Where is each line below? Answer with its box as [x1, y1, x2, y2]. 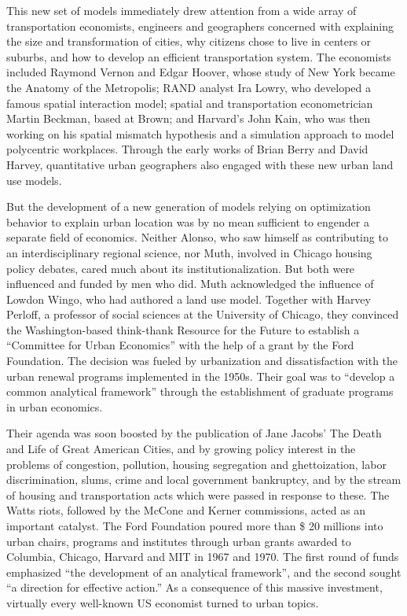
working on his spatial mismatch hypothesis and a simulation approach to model [6, 125, 394, 142]
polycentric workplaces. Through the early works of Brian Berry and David [6, 141, 368, 157]
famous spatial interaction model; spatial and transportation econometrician [6, 94, 373, 111]
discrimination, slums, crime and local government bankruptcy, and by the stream [6, 471, 401, 488]
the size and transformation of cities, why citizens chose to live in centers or [6, 33, 372, 50]
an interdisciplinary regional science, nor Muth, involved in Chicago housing [6, 244, 372, 260]
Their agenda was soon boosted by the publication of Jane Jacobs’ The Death [6, 425, 382, 441]
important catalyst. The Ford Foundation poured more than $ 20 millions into [6, 518, 383, 533]
